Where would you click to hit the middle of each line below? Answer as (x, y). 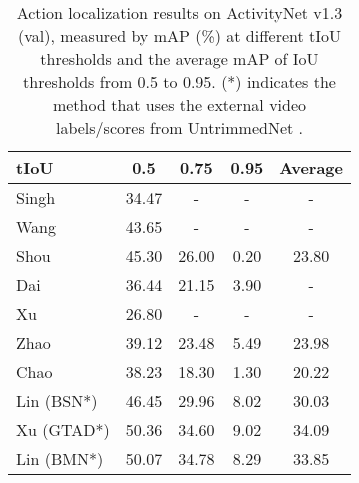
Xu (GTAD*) (63, 429)
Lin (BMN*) (60, 458)
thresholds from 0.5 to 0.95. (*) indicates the (179, 81)
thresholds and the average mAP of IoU (179, 58)
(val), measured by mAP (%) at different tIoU (179, 35)
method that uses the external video (179, 104)
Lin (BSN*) (57, 400)
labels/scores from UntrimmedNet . (179, 127)
